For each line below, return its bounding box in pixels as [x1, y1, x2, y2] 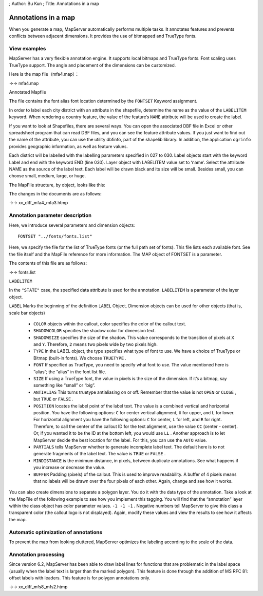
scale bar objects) [9, 310, 46, 316]
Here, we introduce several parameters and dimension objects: [9, 222, 135, 228]
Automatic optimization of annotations [9, 529, 102, 535]
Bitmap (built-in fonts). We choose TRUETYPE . [33, 355, 127, 361]
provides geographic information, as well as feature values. [9, 143, 128, 149]
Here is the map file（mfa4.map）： [9, 71, 79, 77]
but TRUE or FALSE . [33, 396, 74, 402]
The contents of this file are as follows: [9, 260, 87, 266]
